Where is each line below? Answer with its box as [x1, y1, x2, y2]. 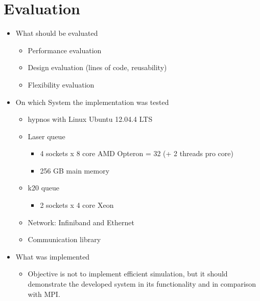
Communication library [28, 234, 101, 245]
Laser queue [28, 131, 65, 141]
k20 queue [28, 182, 60, 193]
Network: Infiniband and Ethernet [28, 217, 134, 227]
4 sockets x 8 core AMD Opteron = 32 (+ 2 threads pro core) [40, 148, 233, 159]
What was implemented [15, 251, 90, 262]
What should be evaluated [15, 28, 98, 38]
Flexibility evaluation [28, 79, 94, 90]
